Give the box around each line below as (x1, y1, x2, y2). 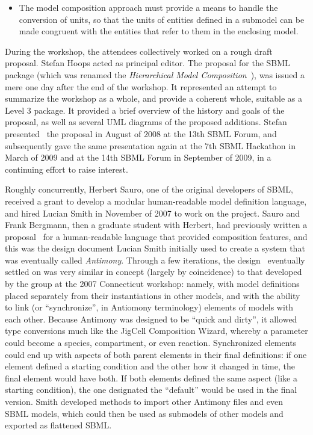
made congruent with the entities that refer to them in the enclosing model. (19, 25, 299, 37)
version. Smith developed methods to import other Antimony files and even (5, 395, 283, 407)
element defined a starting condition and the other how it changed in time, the (5, 360, 295, 372)
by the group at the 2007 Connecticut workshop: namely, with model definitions (5, 277, 300, 290)
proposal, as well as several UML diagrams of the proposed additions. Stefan (5, 116, 287, 128)
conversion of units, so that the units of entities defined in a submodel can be (19, 13, 305, 25)
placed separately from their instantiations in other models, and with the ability (5, 289, 300, 301)
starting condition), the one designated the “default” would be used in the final (5, 383, 297, 396)
